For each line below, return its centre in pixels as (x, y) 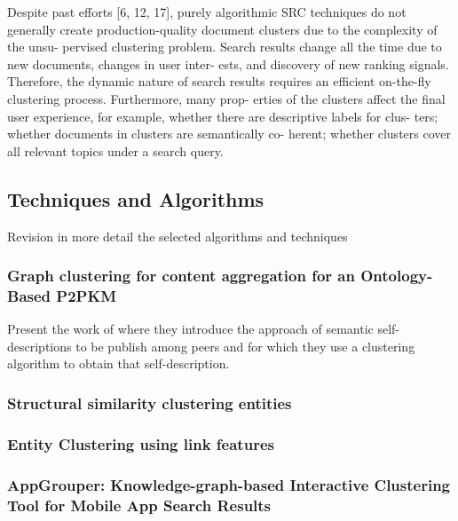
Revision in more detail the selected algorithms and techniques (178, 236)
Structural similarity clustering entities (150, 403)
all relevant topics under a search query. (115, 150)
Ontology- (397, 276)
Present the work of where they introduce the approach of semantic (190, 329)
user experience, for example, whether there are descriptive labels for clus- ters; (223, 116)
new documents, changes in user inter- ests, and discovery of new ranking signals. (228, 63)
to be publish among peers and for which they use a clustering (245, 346)
